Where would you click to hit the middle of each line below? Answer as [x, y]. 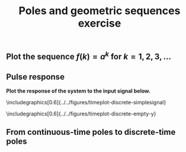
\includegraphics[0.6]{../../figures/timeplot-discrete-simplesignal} [86, 102]
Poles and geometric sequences [100, 11]
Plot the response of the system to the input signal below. [78, 91]
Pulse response [36, 77]
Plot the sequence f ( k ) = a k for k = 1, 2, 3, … [89, 56]
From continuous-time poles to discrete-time [91, 132]
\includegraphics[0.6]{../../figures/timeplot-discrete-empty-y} [81, 114]
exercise [100, 23]
